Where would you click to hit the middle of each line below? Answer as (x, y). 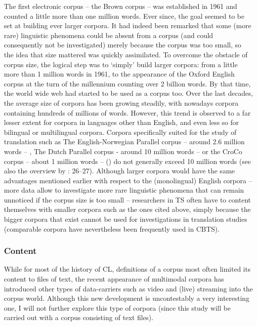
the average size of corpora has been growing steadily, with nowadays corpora (121, 102)
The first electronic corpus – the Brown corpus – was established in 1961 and (121, 6)
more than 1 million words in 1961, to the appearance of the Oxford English (119, 74)
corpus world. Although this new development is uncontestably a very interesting (127, 298)
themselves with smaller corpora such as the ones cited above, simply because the (128, 209)
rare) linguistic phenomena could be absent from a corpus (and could (109, 35)
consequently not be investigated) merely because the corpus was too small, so (123, 45)
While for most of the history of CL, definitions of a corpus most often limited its (127, 269)
